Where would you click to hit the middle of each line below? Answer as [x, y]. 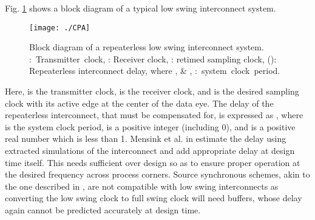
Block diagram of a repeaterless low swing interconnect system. [147, 47]
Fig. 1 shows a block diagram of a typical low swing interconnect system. [141, 8]
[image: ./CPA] [60, 28]
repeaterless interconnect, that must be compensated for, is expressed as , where [154, 115]
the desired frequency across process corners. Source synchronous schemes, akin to [157, 174]
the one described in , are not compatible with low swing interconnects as [142, 186]
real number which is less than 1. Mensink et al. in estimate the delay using [146, 138]
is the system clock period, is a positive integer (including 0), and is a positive [150, 126]
